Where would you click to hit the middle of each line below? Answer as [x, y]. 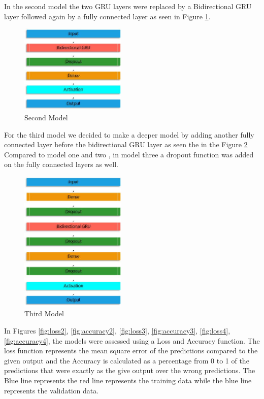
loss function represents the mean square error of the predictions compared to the [131, 351]
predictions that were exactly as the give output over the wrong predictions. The [130, 370]
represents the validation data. [52, 390]
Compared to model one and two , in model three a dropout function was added [129, 154]
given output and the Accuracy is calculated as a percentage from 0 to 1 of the [127, 360]
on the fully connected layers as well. [61, 164]
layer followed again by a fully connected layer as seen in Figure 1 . [107, 16]
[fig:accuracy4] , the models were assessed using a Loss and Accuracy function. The [132, 340]
